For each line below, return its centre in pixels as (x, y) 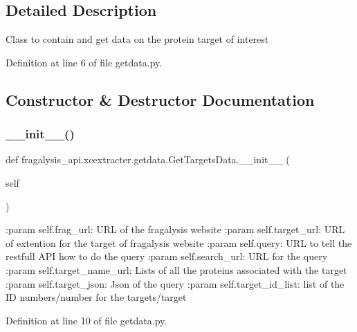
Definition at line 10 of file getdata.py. (86, 320)
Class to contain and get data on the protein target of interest (137, 39)
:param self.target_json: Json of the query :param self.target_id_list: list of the (175, 283)
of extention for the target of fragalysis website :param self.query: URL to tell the (179, 242)
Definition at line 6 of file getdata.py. (84, 62)
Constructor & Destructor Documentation (160, 99)
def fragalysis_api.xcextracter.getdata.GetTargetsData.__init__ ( (148, 159)
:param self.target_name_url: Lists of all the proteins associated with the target (176, 269)
